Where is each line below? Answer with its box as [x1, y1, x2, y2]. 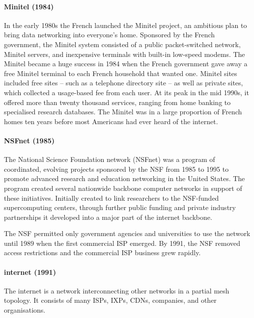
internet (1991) [4, 266, 56, 277]
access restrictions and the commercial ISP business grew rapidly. [4, 247, 201, 258]
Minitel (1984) [4, 1, 54, 11]
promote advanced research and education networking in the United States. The [4, 173, 245, 184]
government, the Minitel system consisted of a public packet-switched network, [4, 39, 241, 49]
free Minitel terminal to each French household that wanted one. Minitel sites [4, 68, 237, 78]
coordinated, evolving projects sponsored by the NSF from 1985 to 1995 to [4, 163, 229, 174]
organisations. [4, 305, 46, 315]
